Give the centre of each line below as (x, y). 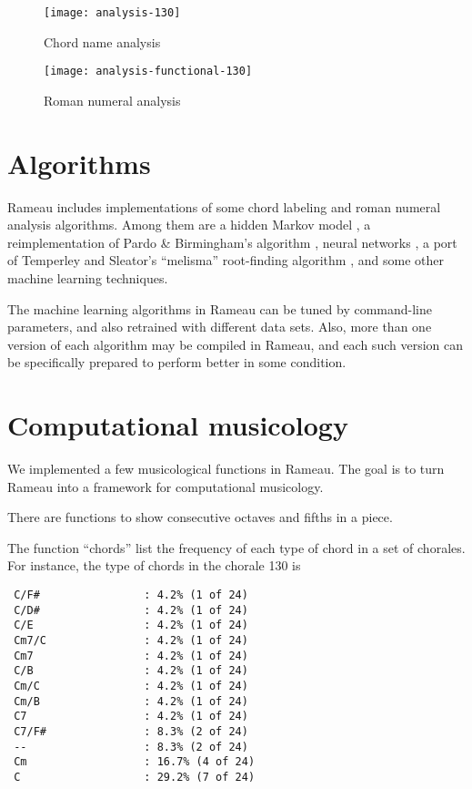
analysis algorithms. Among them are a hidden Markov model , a (189, 225)
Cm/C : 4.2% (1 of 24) (131, 686)
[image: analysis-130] (112, 13)
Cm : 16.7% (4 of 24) (135, 762)
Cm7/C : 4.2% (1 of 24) (131, 641)
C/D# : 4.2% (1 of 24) (131, 610)
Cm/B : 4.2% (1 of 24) (131, 701)
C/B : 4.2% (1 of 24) (131, 671)
